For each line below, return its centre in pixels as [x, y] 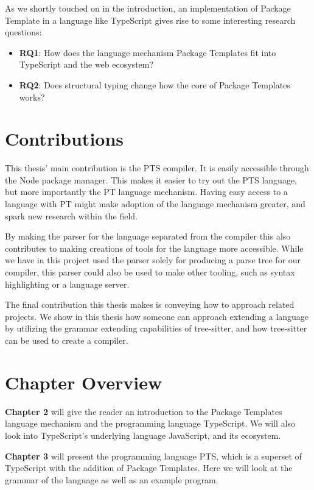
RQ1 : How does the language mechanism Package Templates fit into [148, 52]
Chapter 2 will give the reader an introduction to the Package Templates [144, 411]
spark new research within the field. [72, 215]
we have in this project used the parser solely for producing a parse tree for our [153, 260]
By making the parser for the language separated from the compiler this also [148, 236]
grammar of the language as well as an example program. [112, 479]
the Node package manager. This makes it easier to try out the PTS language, [151, 179]
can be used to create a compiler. [67, 340]
